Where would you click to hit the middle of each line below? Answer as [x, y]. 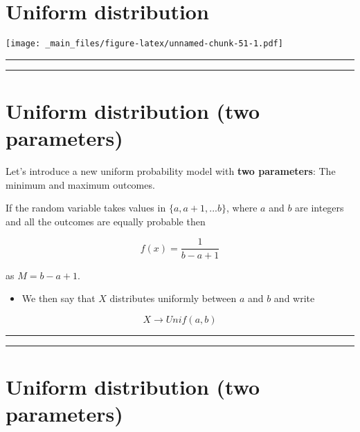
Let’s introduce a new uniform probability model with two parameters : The [171, 171]
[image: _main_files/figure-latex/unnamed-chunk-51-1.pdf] [144, 44]
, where [242, 208]
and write [294, 298]
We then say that [58, 298]
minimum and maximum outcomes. [80, 184]
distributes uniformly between [173, 298]
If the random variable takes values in [86, 208]
